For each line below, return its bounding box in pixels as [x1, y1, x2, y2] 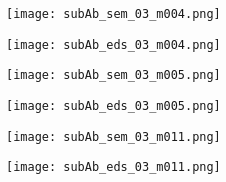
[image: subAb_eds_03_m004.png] [6, 37, 221, 52]
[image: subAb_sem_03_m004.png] [6, 7, 221, 21]
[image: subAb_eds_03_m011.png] [6, 160, 221, 175]
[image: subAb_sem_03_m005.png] [6, 68, 221, 83]
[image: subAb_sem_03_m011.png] [6, 129, 221, 144]
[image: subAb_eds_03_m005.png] [6, 98, 221, 113]
